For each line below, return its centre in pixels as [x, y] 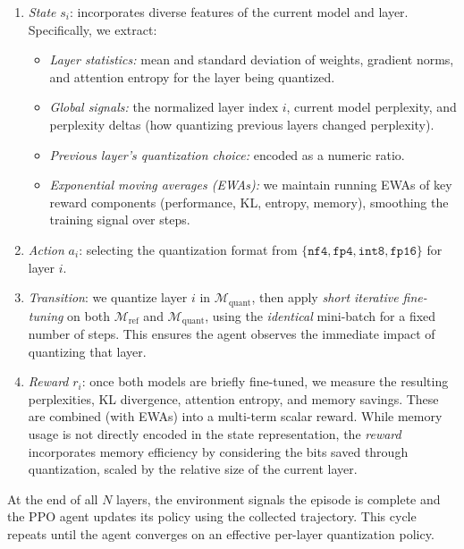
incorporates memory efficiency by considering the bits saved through [218, 451]
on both [89, 315]
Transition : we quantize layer [108, 297]
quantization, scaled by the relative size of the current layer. [193, 469]
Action [46, 249]
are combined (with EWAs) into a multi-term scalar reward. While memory [235, 416]
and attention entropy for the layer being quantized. [192, 76]
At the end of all [53, 498]
